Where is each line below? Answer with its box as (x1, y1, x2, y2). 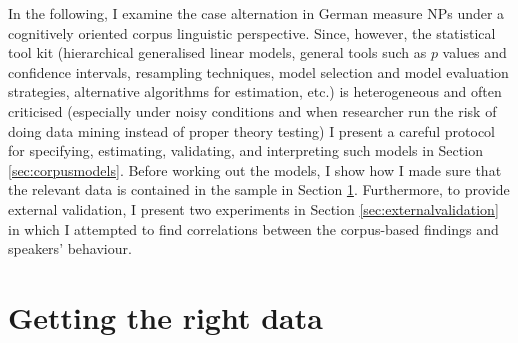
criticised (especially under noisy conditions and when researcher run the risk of (8, 100, 497, 121)
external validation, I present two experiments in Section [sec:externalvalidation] (8, 198, 499, 219)
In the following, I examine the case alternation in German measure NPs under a (8, 3, 505, 23)
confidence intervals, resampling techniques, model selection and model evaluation (8, 61, 509, 82)
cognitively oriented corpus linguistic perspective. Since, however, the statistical (8, 22, 496, 43)
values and (442, 42, 507, 63)
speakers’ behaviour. (8, 238, 132, 259)
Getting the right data (8, 296, 323, 337)
